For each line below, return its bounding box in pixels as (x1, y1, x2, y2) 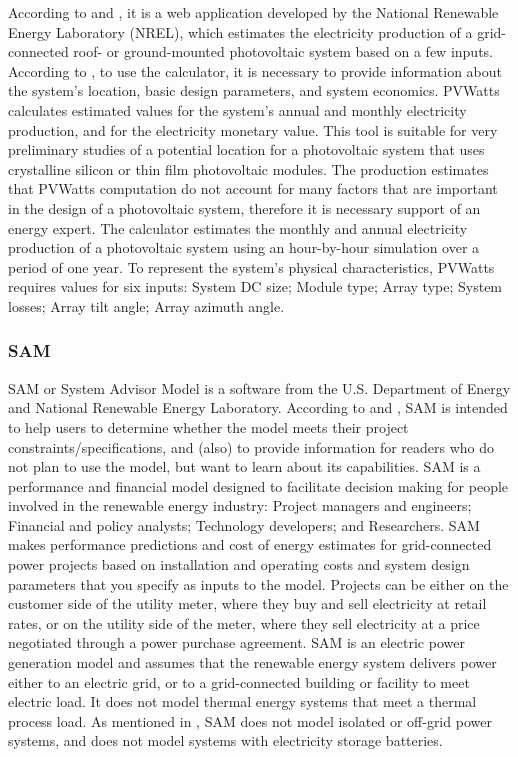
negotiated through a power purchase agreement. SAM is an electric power (8, 632, 465, 653)
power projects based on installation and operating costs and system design (8, 554, 470, 575)
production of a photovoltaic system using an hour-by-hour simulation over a (8, 237, 480, 258)
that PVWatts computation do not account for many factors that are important (8, 178, 498, 199)
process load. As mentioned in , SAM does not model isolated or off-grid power (8, 710, 492, 731)
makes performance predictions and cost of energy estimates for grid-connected (8, 534, 492, 555)
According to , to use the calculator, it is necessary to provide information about (8, 60, 503, 81)
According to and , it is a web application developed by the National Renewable (8, 2, 499, 22)
